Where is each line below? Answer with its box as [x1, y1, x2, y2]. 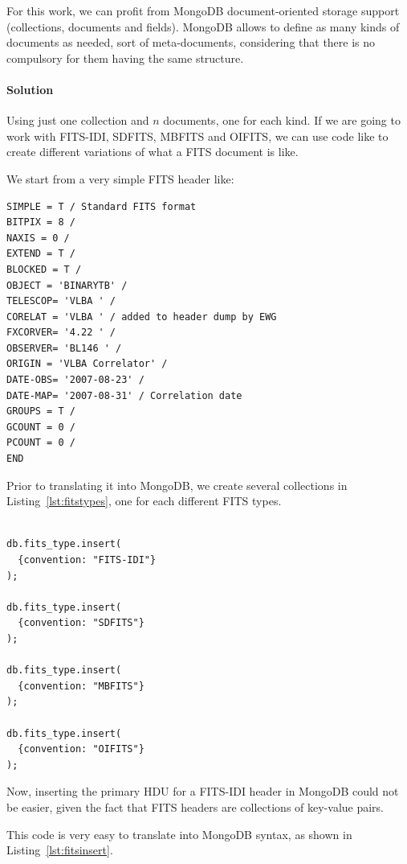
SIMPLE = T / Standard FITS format [6, 200, 197, 212]
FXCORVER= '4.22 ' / [6, 327, 116, 339]
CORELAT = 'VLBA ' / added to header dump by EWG [6, 311, 277, 323]
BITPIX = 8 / [6, 216, 75, 228]
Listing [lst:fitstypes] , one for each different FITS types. [6, 492, 282, 509]
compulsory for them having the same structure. [6, 49, 244, 66]
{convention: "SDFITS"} [18, 617, 144, 629]
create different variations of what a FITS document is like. [6, 143, 299, 160]
